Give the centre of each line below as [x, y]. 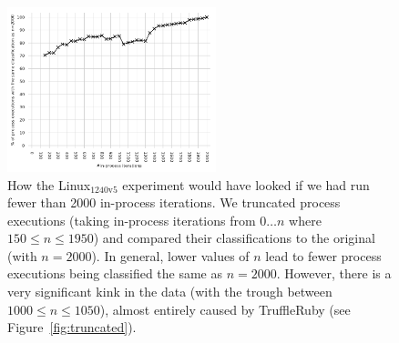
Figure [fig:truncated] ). [72, 327]
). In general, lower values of [170, 255]
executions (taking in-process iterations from [132, 220]
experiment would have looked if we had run [246, 184]
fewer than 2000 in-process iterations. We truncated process [174, 202]
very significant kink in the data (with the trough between [170, 292]
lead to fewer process [323, 255]
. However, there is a [334, 273]
